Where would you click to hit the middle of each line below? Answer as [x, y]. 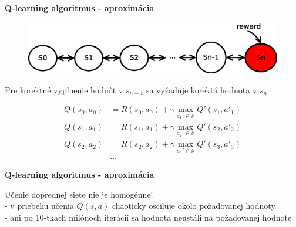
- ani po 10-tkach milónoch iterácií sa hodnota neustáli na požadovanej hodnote [148, 217]
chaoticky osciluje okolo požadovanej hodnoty [194, 206]
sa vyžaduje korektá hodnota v [201, 89]
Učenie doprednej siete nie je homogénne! [79, 194]
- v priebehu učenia [39, 206]
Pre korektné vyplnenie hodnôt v [64, 89]
